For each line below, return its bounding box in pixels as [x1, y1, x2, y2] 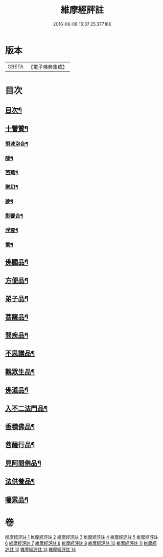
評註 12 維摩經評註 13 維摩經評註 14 [5, 547, 76, 553]
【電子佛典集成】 [28, 63, 68, 70]
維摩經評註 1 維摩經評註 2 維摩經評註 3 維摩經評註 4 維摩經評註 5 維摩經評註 [5, 534, 158, 540]
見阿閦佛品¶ [5, 459, 42, 467]
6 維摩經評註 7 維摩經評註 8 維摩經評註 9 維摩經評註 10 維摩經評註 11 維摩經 [5, 540, 157, 546]
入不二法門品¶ [5, 404, 48, 412]
